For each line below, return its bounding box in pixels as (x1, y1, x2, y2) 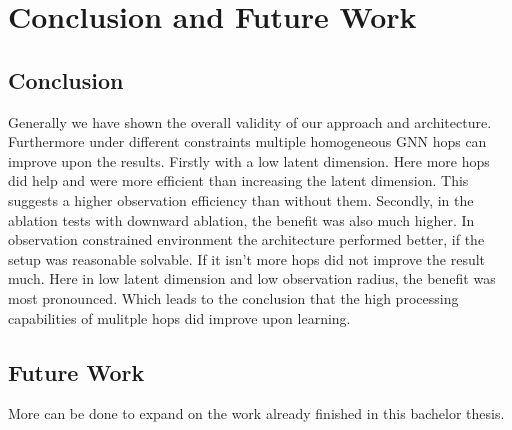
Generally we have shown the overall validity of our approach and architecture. (8, 111, 492, 132)
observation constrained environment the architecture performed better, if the (8, 229, 485, 250)
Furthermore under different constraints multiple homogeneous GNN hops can (8, 131, 487, 152)
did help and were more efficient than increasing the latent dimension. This (8, 170, 469, 191)
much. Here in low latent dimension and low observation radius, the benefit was (8, 268, 496, 289)
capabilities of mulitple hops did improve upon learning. (8, 307, 351, 328)
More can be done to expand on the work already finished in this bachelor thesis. (8, 403, 505, 424)
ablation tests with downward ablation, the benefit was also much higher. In (8, 209, 475, 230)
